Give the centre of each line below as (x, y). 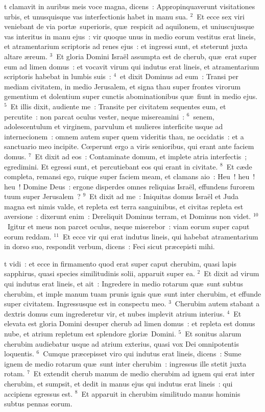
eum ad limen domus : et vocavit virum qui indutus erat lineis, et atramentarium (132, 66)
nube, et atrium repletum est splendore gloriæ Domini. (90, 333)
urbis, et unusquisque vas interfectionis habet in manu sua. (96, 16)
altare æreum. (26, 56)
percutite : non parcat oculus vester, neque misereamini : (94, 116)
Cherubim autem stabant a (217, 304)
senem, (204, 116)
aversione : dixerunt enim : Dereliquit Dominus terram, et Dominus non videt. (128, 216)
